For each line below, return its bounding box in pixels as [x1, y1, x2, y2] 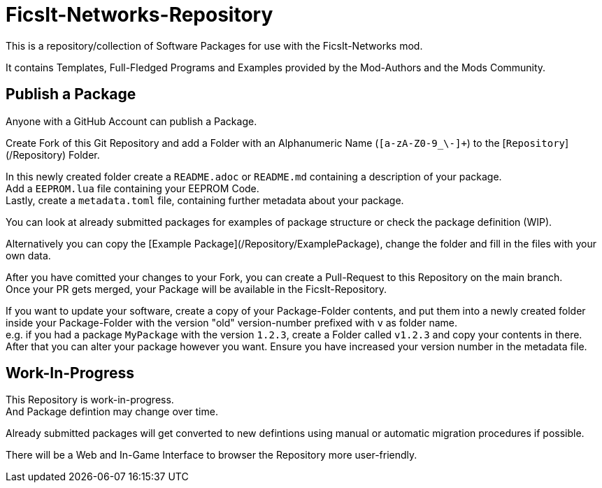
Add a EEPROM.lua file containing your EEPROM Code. [6, 182, 259, 194]
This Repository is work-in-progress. [6, 394, 174, 406]
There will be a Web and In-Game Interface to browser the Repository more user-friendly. [6, 449, 417, 461]
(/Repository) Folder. [6, 148, 100, 161]
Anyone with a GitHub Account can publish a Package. [6, 115, 257, 127]
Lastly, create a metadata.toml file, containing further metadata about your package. [6, 194, 404, 206]
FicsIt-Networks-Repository [6, 3, 273, 27]
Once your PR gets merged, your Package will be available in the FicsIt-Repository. [6, 282, 387, 295]
